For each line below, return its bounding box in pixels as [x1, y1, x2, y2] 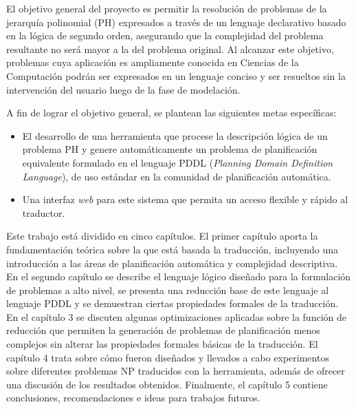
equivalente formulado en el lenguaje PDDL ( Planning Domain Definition [22, 155, 333, 169]
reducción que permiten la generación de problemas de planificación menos [6, 323, 320, 337]
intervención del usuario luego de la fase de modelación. [6, 82, 241, 96]
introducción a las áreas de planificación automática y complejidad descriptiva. [6, 255, 338, 270]
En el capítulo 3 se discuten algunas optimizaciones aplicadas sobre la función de [6, 309, 346, 324]
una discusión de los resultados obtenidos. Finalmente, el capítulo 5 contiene [6, 377, 328, 391]
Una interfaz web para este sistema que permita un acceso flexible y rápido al [22, 192, 348, 207]
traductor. [22, 205, 65, 220]
